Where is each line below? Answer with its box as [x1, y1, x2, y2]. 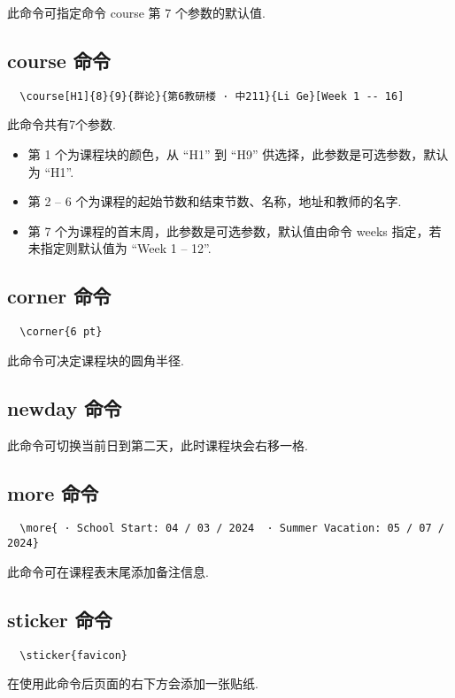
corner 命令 [7, 282, 112, 310]
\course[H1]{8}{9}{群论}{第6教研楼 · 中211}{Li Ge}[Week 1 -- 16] [19, 89, 405, 103]
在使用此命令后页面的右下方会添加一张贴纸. [7, 674, 258, 693]
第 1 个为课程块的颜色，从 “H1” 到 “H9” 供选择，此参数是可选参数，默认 [27, 145, 449, 164]
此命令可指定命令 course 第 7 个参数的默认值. [7, 4, 266, 21]
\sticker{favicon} [19, 648, 128, 662]
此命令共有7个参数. [7, 115, 116, 134]
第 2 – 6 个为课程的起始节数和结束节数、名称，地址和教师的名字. [27, 192, 402, 211]
